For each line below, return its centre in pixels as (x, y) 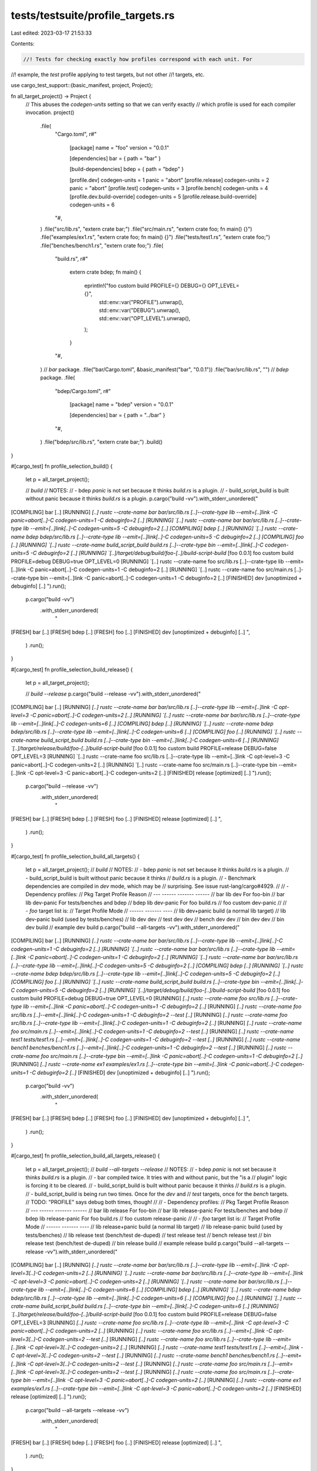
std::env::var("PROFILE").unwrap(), (141, 302)
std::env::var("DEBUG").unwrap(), (140, 310)
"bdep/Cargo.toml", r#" (83, 391)
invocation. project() (50, 112)
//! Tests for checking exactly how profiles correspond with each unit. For (138, 59)
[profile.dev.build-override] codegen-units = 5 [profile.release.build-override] (163, 197)
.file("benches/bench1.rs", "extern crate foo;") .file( (102, 245)
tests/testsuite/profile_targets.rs (93, 15)
